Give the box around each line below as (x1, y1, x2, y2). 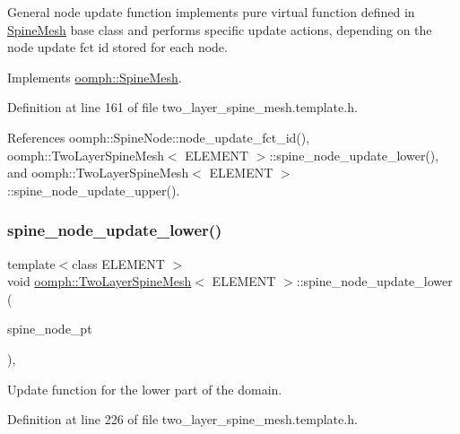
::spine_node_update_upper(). (7, 180, 180, 199)
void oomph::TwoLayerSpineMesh (7, 272, 192, 291)
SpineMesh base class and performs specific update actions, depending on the (7, 20, 432, 39)
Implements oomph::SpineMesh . (7, 67, 182, 86)
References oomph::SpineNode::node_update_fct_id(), (7, 127, 310, 146)
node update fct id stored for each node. (7, 38, 228, 56)
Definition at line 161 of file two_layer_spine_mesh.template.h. (7, 98, 358, 117)
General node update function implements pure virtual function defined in (7, 3, 415, 21)
